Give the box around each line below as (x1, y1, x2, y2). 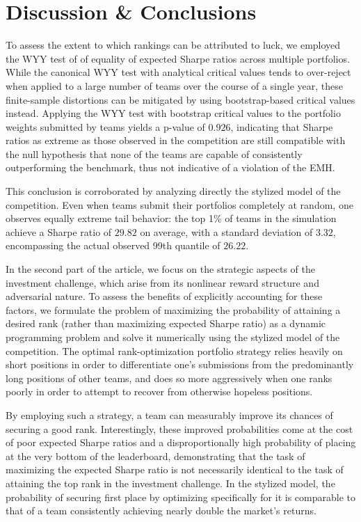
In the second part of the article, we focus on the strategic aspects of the (6, 262, 315, 276)
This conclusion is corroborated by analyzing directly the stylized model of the (6, 184, 341, 198)
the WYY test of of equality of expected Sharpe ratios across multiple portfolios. (6, 51, 350, 65)
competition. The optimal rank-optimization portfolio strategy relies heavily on (6, 343, 343, 358)
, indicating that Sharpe (230, 119, 333, 134)
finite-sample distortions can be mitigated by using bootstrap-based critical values (6, 92, 355, 106)
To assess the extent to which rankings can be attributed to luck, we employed (6, 38, 341, 52)
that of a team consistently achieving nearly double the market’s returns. (6, 503, 316, 518)
